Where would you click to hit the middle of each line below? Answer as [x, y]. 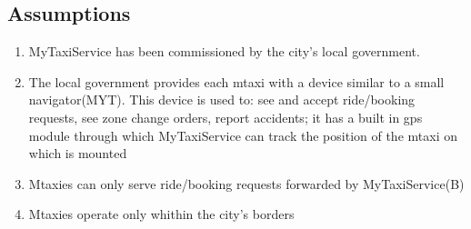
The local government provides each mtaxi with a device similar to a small [236, 81]
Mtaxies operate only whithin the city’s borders [161, 214]
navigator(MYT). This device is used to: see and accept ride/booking [222, 100]
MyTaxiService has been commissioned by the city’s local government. [224, 51]
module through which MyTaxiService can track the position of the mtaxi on [243, 135]
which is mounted [78, 153]
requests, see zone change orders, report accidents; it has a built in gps [225, 117]
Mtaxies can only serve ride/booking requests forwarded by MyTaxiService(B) [246, 183]
